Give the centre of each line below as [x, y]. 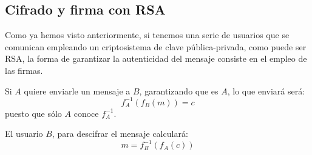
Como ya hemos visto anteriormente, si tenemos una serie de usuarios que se [147, 35]
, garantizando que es [179, 91]
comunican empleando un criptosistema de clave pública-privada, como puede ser [156, 46]
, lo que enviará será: [266, 91]
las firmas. [24, 70]
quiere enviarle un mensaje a [77, 91]
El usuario [24, 134]
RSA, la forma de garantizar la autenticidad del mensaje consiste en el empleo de [156, 58]
